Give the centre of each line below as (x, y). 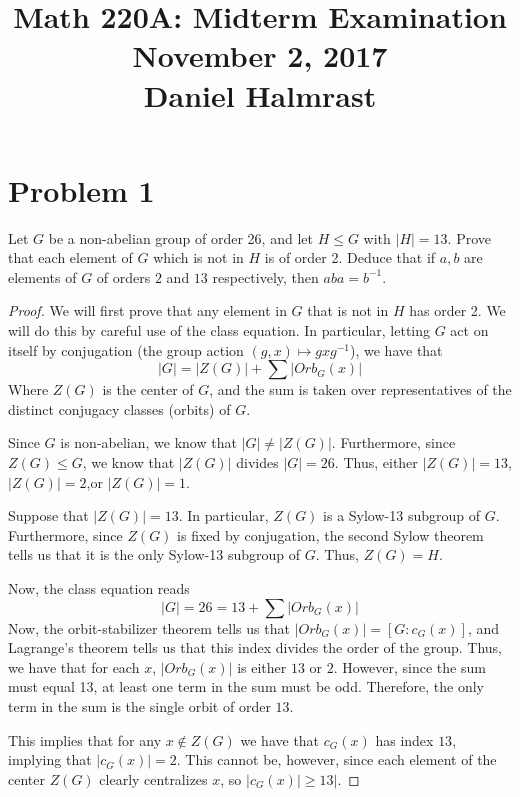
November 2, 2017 (260, 55)
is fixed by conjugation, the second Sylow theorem (330, 534)
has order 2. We (457, 310)
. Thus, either (376, 462)
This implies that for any (85, 739)
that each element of (70, 257)
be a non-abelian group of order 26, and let (180, 237)
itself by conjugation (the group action (126, 349)
